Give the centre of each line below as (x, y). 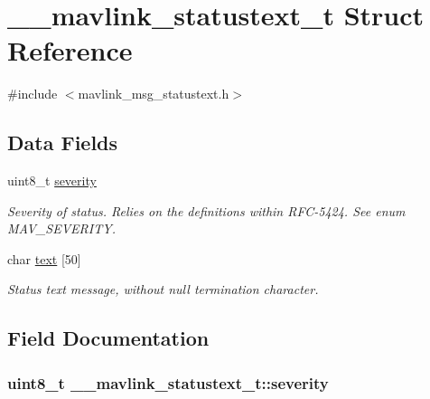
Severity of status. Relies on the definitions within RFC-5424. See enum (206, 210)
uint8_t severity (52, 180)
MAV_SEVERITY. (61, 228)
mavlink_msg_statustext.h (154, 94)
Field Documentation (108, 338)
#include (33, 94)
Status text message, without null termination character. (163, 289)
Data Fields (63, 142)
